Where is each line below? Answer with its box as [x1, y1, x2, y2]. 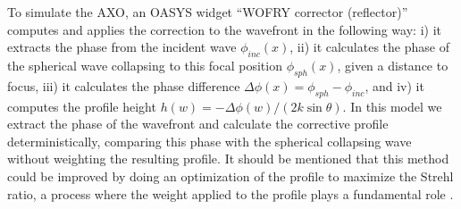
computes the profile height [7, 96, 156, 115]
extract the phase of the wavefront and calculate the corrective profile [7, 114, 389, 133]
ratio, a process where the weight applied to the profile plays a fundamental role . [7, 184, 454, 203]
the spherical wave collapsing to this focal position [7, 55, 282, 74]
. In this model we [342, 96, 442, 115]
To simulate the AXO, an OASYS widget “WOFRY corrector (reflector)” [7, 3, 408, 21]
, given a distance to [337, 55, 448, 74]
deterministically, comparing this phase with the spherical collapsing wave [7, 131, 412, 150]
